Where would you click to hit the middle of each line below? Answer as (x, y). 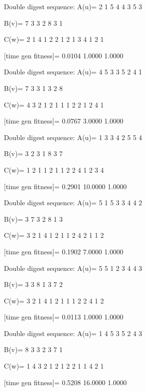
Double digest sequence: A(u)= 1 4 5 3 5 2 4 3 (73, 333)
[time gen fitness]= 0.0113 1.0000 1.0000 (64, 317)
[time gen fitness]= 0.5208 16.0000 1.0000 (65, 382)
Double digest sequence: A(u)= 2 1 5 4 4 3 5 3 (73, 6)
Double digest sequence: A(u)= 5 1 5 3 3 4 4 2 (73, 203)
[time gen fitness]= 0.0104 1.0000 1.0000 (64, 55)
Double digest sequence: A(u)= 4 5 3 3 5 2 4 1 (73, 72)
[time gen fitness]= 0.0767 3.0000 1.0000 (64, 121)
